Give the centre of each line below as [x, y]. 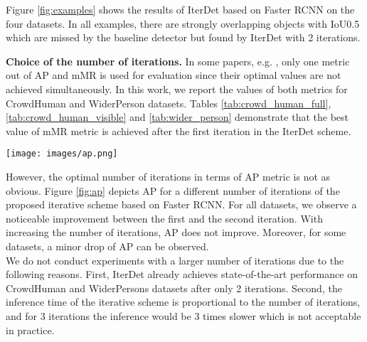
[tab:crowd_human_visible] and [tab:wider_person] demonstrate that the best [177, 117]
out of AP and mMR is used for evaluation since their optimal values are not [174, 75]
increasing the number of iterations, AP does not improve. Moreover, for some [176, 232]
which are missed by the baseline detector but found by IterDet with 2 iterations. [183, 37]
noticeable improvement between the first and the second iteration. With [164, 218]
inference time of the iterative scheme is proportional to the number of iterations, [183, 302]
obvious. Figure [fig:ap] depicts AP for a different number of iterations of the [173, 190]
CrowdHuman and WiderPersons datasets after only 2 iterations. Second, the [174, 288]
